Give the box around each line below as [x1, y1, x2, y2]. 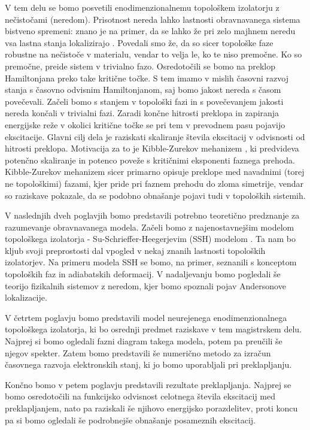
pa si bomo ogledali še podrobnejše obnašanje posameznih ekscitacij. [5, 413, 256, 426]
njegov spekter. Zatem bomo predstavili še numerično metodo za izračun [5, 346, 271, 359]
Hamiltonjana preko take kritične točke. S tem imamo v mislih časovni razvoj [5, 71, 288, 84]
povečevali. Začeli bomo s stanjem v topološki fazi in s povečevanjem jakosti [5, 95, 284, 107]
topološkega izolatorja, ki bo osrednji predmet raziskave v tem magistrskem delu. [5, 323, 302, 335]
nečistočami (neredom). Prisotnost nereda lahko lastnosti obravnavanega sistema [5, 13, 300, 25]
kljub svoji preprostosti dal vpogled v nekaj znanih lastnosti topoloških [5, 244, 266, 256]
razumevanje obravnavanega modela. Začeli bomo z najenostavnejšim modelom [5, 220, 294, 233]
